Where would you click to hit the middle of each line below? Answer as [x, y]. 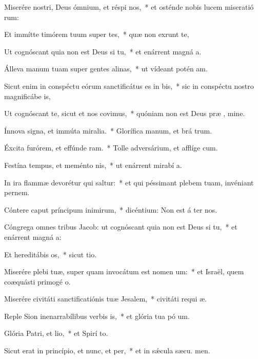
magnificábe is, [27, 96]
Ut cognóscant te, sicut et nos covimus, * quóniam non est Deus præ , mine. [125, 113]
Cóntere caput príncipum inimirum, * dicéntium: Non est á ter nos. [111, 209]
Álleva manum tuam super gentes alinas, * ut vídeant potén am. [106, 69]
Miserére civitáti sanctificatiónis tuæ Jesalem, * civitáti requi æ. [105, 299]
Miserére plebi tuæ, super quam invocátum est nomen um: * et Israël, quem [124, 271]
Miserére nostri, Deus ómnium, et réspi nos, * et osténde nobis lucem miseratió [129, 7]
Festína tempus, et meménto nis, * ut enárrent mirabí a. [93, 165]
